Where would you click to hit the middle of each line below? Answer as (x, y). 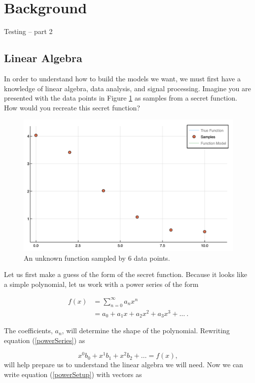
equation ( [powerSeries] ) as (45, 340)
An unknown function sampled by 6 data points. (97, 258)
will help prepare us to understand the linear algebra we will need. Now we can (124, 365)
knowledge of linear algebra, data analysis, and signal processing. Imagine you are (127, 88)
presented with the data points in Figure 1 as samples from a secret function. (121, 98)
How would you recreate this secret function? (72, 107)
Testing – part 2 (28, 31)
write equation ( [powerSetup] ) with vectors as (73, 374)
